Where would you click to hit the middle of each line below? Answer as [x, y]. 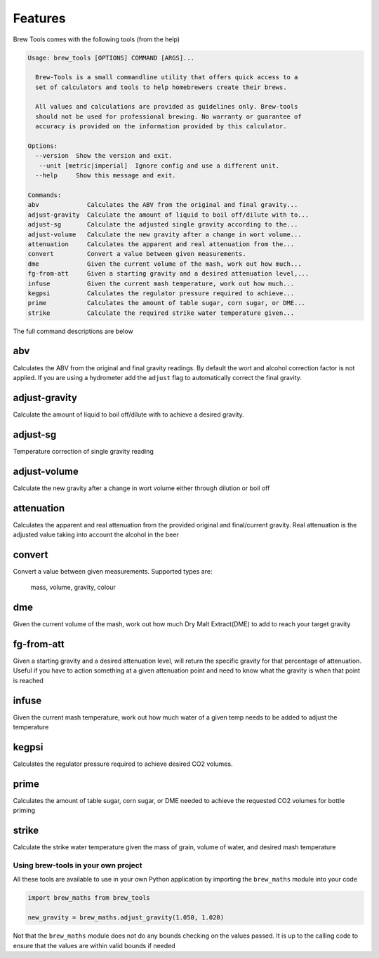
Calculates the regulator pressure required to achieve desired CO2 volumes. [123, 764]
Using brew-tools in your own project [78, 865]
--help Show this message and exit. [106, 176]
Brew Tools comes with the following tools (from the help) [97, 39]
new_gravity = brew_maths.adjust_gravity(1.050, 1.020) [126, 918]
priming [24, 811]
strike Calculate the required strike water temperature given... [161, 313]
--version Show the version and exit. [104, 156]
